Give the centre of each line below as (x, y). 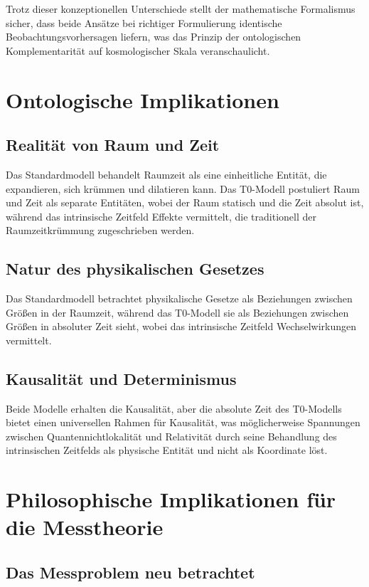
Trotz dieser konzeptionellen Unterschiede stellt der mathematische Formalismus (181, 9)
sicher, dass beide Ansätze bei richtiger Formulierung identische (144, 22)
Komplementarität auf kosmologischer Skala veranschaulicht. (138, 50)
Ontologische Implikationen (143, 99)
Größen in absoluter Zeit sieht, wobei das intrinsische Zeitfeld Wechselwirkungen (181, 326)
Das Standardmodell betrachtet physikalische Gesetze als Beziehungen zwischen (179, 298)
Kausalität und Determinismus (121, 378)
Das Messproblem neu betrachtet (130, 572)
